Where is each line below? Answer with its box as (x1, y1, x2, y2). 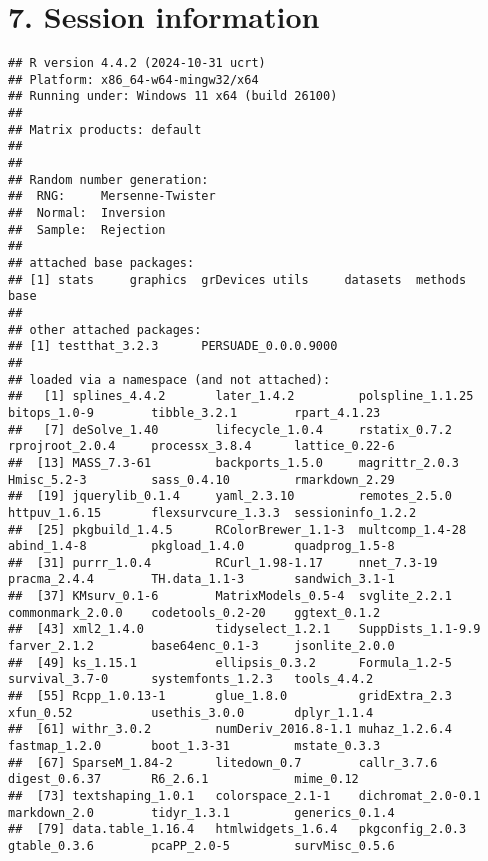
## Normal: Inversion (8, 206, 166, 221)
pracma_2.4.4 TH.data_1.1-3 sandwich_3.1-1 (8, 572, 395, 587)
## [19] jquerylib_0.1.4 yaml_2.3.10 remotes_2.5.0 (8, 489, 452, 504)
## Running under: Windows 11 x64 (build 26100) (8, 89, 338, 104)
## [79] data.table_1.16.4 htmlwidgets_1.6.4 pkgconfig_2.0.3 (8, 822, 467, 837)
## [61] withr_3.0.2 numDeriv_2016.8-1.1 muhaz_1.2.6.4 (8, 722, 452, 737)
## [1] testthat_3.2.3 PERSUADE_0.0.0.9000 (8, 339, 338, 354)
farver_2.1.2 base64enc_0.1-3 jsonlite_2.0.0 (8, 639, 395, 654)
